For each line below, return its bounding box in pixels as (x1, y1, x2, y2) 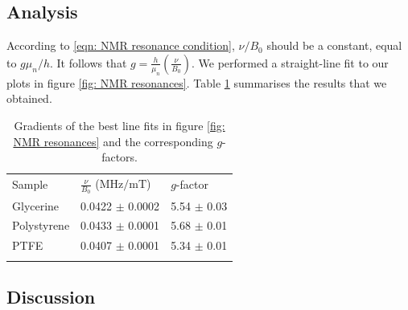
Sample (12, 176, 48, 193)
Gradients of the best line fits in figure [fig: (14, 116, 225, 133)
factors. (101, 149, 138, 165)
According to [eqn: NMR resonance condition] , (6, 37, 235, 54)
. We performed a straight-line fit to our (191, 54, 389, 71)
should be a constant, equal (266, 37, 402, 54)
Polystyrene (12, 217, 70, 234)
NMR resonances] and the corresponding (13, 133, 213, 149)
